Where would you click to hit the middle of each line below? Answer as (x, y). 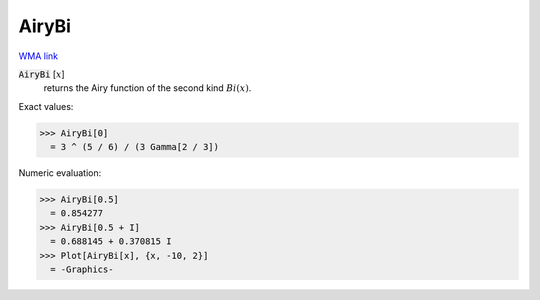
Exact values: (46, 106)
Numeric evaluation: (60, 173)
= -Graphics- (82, 269)
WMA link (38, 56)
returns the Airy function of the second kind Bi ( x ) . (147, 88)
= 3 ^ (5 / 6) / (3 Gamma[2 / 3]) (135, 147)
